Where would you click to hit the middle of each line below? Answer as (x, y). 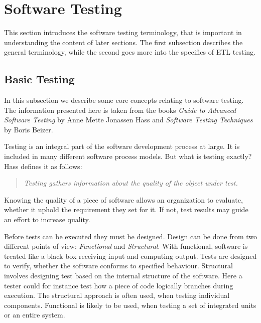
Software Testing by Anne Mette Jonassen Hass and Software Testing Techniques (128, 120)
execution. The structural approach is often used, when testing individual (117, 295)
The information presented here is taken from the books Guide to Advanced (120, 110)
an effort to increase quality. (47, 219)
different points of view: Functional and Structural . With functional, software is (126, 246)
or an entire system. (35, 315)
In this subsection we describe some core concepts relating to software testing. (124, 100)
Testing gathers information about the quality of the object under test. (131, 183)
